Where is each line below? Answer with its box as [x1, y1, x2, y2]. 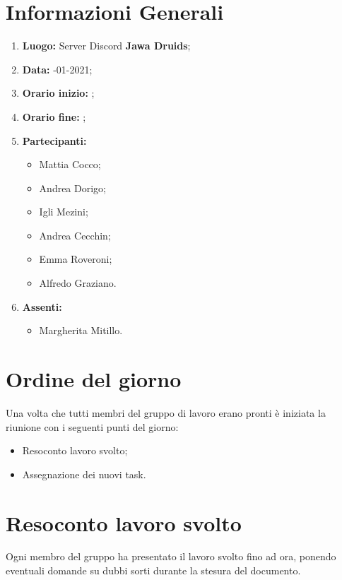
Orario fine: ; [22, 109, 86, 124]
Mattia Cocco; [39, 157, 101, 172]
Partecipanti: [22, 133, 87, 148]
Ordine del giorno [6, 365, 182, 393]
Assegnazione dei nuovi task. [22, 466, 146, 481]
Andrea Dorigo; [39, 180, 106, 195]
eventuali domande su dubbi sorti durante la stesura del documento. [6, 563, 301, 578]
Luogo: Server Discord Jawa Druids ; [22, 38, 191, 53]
